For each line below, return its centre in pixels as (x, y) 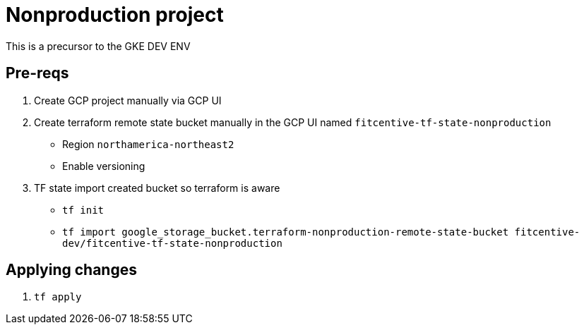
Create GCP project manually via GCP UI (128, 100)
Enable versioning (104, 166)
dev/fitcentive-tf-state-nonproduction (172, 243)
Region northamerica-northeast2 (148, 144)
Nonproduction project (115, 15)
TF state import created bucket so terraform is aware (157, 188)
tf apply (58, 297)
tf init (83, 210)
